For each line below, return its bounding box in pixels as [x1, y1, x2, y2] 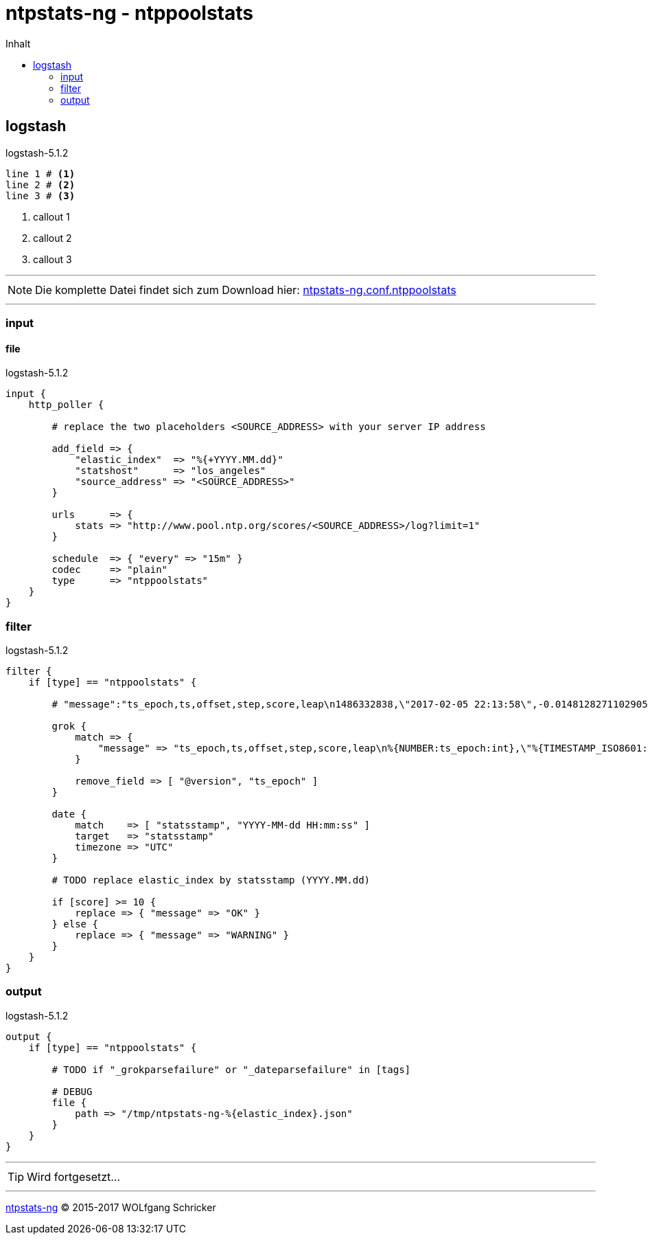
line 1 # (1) [5, 168, 76, 179]
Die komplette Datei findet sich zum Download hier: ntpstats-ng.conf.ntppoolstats [35, 282, 456, 297]
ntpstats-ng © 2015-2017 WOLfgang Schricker [5, 1201, 216, 1213]
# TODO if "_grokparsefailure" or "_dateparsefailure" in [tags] [51, 1063, 411, 1075]
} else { [51, 918, 98, 929]
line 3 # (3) [5, 190, 76, 201]
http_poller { [28, 399, 104, 411]
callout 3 [33, 253, 72, 265]
